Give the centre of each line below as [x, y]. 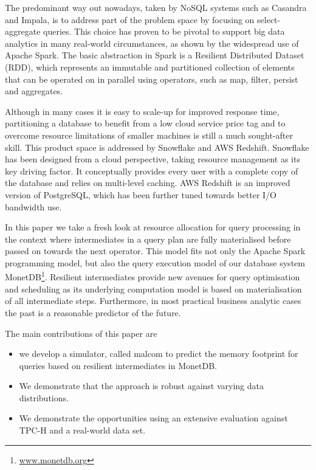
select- [269, 19]
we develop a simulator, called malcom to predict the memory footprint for [159, 354]
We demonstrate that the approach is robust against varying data [142, 386]
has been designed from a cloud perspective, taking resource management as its [153, 159]
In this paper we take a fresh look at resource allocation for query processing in [153, 227]
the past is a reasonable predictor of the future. [93, 312]
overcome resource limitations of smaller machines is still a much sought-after [149, 135]
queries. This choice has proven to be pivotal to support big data [164, 31]
